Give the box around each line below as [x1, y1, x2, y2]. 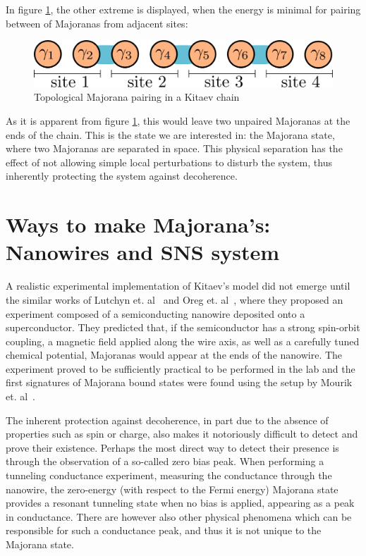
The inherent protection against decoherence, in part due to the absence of [6, 412, 329, 427]
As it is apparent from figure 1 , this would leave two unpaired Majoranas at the [6, 113, 350, 128]
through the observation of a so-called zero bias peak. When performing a [6, 454, 324, 469]
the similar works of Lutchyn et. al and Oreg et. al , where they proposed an [6, 292, 343, 307]
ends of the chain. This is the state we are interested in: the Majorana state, [6, 127, 335, 142]
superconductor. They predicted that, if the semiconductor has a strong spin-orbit [6, 320, 360, 335]
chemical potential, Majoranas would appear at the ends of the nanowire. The [6, 347, 343, 362]
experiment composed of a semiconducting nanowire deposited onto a [6, 306, 305, 321]
